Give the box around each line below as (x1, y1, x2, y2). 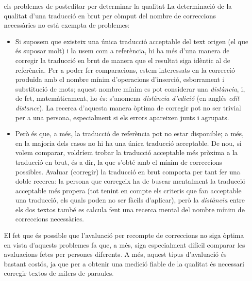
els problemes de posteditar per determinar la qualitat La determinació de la (4, 1, 232, 11)
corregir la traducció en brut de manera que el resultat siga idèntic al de (15, 55, 230, 65)
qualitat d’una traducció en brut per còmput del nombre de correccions (4, 10, 216, 20)
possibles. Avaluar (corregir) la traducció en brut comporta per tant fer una (15, 166, 240, 176)
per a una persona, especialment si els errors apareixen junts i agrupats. (15, 112, 229, 122)
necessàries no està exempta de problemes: (4, 20, 130, 30)
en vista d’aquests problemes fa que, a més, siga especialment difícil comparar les (4, 239, 245, 250)
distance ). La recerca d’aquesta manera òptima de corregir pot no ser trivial (15, 102, 241, 112)
